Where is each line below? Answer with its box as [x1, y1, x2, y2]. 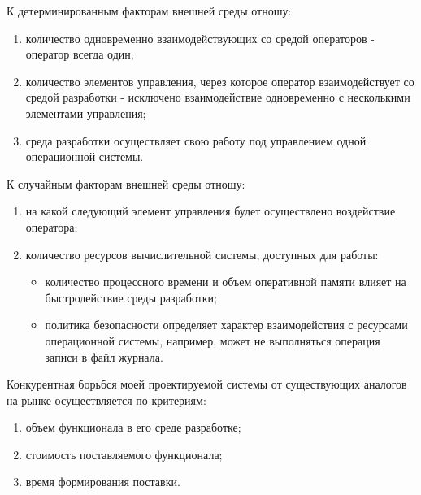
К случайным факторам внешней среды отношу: [7, 175, 245, 192]
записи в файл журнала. [45, 348, 163, 365]
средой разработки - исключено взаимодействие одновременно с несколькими [25, 89, 410, 106]
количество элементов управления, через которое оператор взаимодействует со [25, 72, 414, 89]
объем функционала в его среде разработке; [25, 419, 241, 436]
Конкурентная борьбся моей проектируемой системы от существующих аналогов [7, 376, 407, 393]
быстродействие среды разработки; [45, 289, 217, 306]
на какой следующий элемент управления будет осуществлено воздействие [25, 202, 396, 219]
